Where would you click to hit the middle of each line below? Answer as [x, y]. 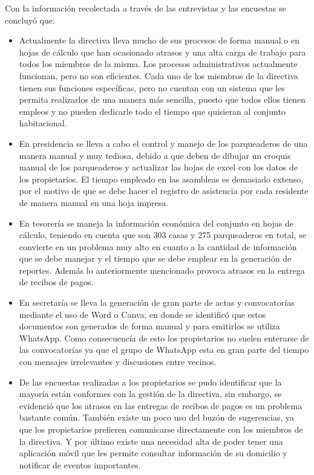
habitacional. [43, 123]
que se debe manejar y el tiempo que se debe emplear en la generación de [155, 258]
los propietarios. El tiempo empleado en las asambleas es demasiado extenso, [161, 179]
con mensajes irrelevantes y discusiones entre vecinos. [118, 362]
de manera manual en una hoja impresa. [94, 202]
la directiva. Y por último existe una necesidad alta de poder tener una [151, 441]
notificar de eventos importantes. [80, 464]
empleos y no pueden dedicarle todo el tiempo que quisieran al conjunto [152, 111]
